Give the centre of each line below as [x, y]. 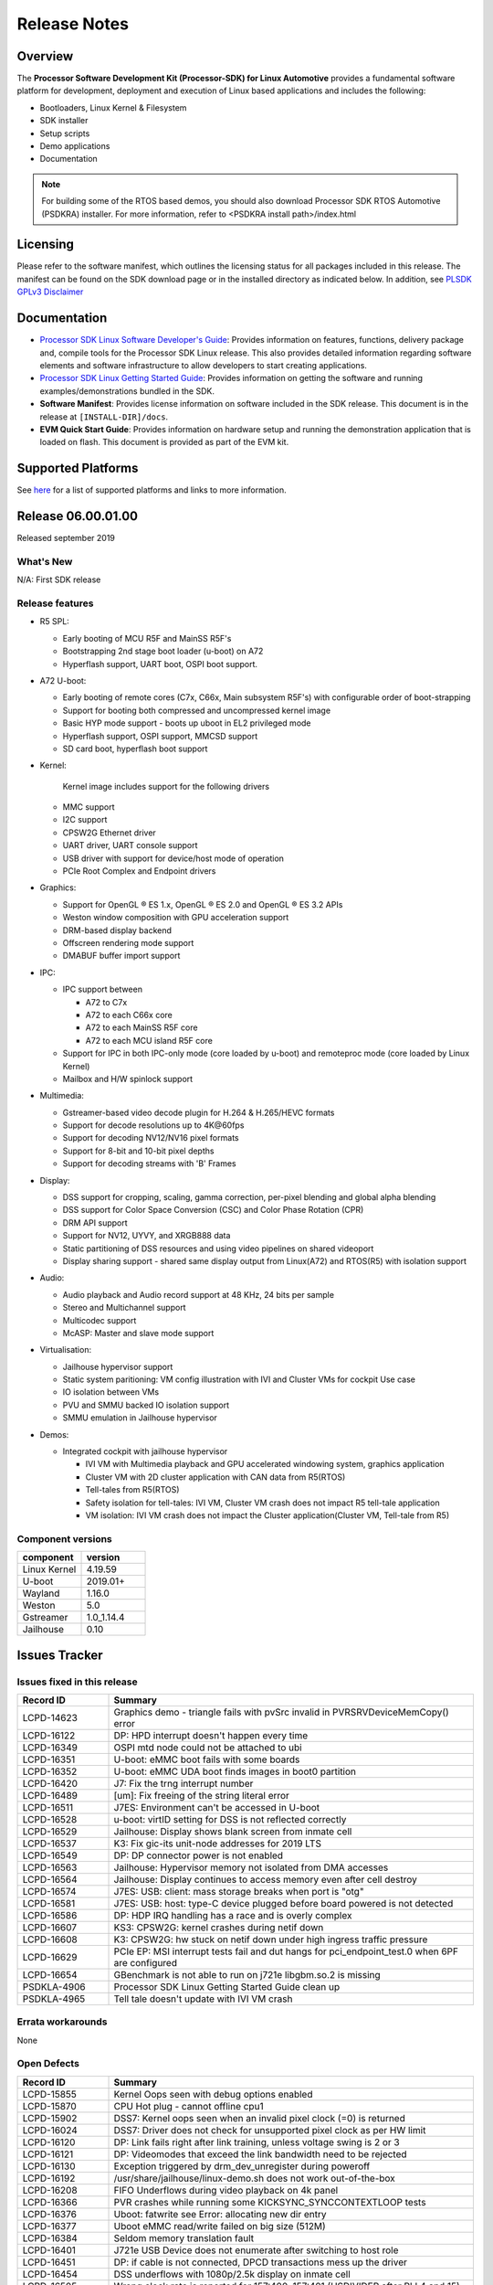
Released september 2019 [66, 538]
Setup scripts [65, 133]
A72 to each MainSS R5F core [142, 1027]
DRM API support [95, 1222]
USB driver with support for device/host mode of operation [173, 858]
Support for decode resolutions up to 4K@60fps [153, 1125]
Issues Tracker [60, 1655]
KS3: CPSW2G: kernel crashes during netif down [219, 1927]
